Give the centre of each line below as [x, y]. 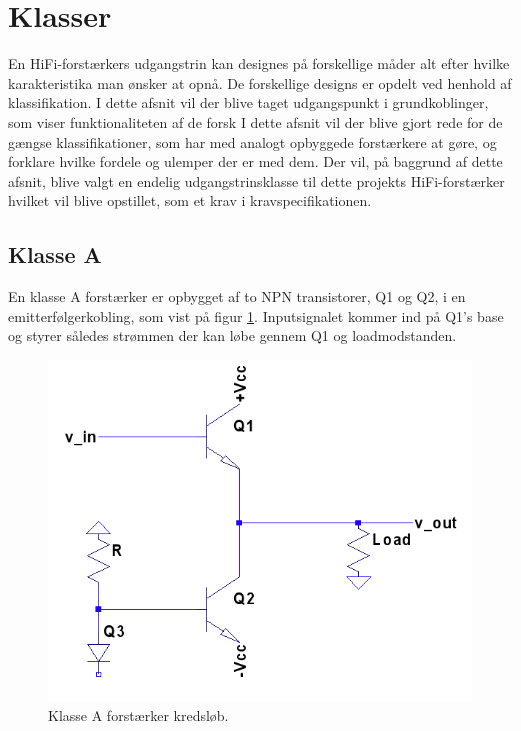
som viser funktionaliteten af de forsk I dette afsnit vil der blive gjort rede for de [255, 121]
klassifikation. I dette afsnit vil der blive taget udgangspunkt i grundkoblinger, [248, 102]
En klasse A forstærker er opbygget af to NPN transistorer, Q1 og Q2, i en [237, 296]
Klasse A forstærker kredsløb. [138, 714]
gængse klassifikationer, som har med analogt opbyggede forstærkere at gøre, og [252, 141]
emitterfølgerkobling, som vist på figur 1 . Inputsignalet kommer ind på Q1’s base [256, 315]
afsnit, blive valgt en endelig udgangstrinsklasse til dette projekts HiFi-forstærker [256, 180]
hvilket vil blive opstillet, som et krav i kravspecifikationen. [190, 200]
